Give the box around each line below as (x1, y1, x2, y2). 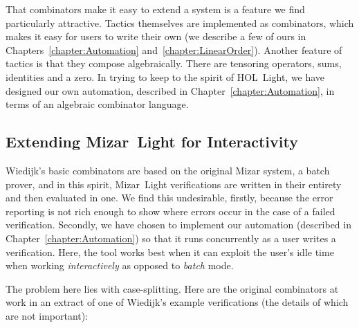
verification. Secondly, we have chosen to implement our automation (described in (6, 217, 351, 232)
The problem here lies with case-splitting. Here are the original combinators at (6, 281, 339, 295)
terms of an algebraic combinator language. (6, 97, 189, 111)
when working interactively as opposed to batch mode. (6, 258, 234, 273)
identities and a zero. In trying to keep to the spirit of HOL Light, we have (6, 69, 325, 84)
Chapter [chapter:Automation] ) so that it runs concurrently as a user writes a (6, 230, 336, 245)
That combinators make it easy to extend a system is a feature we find (6, 2, 305, 16)
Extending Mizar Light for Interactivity (6, 131, 298, 152)
